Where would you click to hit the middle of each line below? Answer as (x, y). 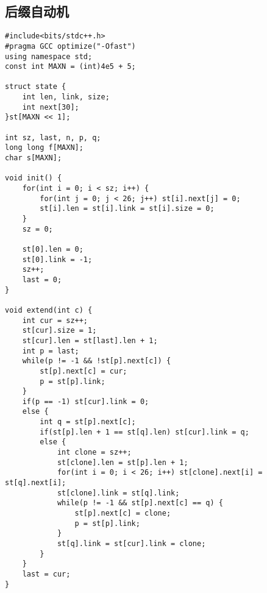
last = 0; (42, 279)
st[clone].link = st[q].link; (118, 493)
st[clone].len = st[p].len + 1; (123, 462)
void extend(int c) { (49, 310)
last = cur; (46, 574)
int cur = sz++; (55, 320)
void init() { (34, 178)
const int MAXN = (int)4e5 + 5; (70, 67)
